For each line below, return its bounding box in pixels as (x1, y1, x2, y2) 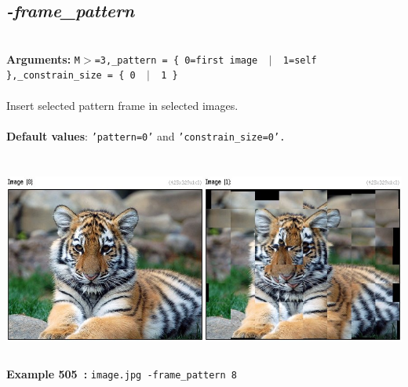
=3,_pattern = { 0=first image (94, 54, 258, 66)
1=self (282, 54, 317, 66)
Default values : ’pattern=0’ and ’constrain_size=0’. (6, 127, 286, 144)
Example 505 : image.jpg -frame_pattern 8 (6, 365, 237, 382)
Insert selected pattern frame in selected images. (6, 97, 239, 113)
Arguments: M (6, 50, 81, 67)
